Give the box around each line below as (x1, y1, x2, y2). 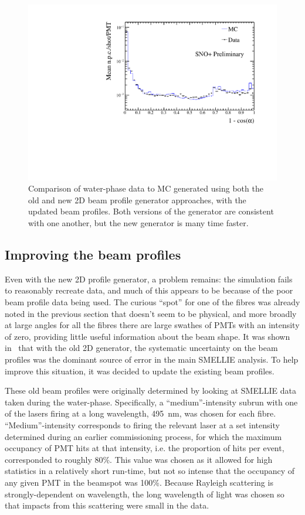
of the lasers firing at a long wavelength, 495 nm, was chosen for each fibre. (5, 407, 276, 419)
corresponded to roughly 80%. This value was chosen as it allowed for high (5, 453, 273, 465)
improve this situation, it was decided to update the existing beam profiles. (5, 364, 274, 377)
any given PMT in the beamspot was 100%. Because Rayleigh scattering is (5, 476, 273, 488)
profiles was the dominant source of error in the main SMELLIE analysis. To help (5, 353, 299, 365)
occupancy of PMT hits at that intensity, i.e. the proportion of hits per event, (5, 442, 284, 454)
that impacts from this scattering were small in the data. (5, 499, 209, 511)
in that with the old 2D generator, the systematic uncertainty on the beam (5, 342, 278, 354)
